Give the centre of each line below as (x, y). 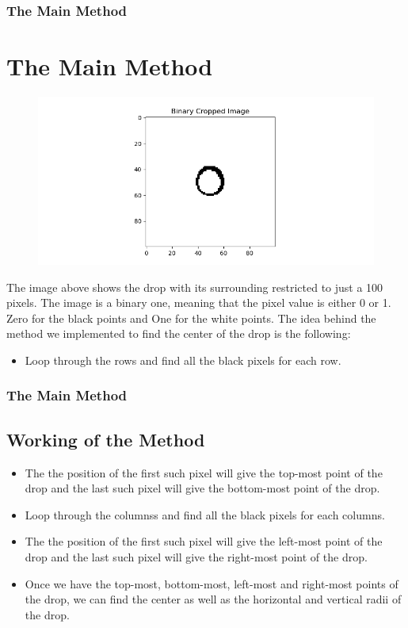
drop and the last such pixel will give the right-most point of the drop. (196, 556)
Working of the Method (106, 439)
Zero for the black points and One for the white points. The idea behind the (191, 318)
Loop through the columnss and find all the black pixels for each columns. (205, 514)
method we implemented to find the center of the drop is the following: (179, 333)
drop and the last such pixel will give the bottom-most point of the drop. (202, 488)
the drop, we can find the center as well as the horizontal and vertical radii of (213, 599)
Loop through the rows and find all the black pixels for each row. (183, 360)
